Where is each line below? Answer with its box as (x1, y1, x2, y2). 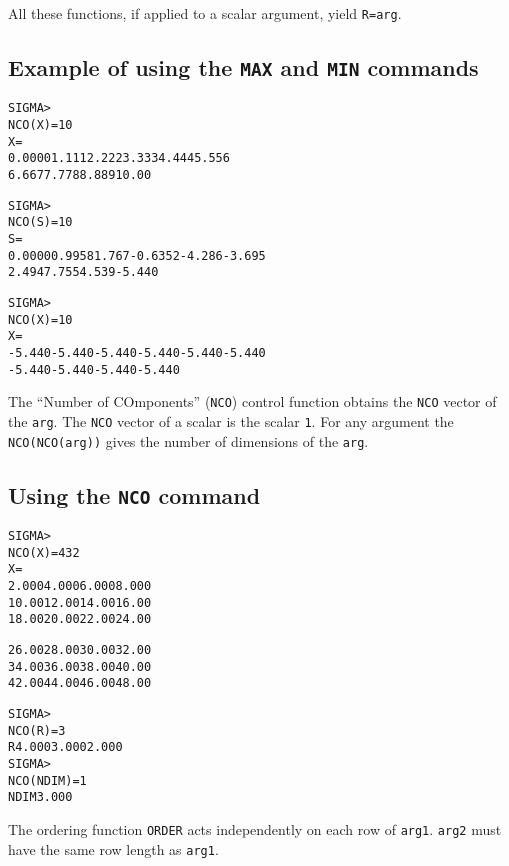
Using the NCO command (8, 479, 261, 510)
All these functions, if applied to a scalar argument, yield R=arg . (8, 3, 402, 23)
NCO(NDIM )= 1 (8, 773, 87, 788)
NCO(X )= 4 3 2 (8, 545, 80, 560)
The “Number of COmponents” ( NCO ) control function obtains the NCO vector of (8, 391, 497, 412)
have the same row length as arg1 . (8, 838, 219, 859)
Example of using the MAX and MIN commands (8, 52, 479, 83)
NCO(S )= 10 (8, 215, 73, 230)
